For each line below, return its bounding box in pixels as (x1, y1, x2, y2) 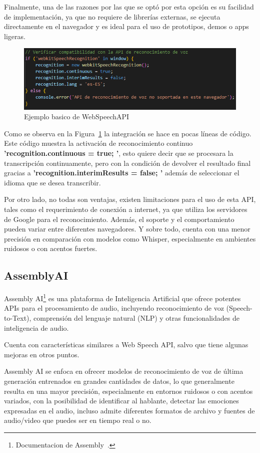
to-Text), (4, 313, 31, 323)
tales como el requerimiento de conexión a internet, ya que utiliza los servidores (4, 204, 247, 214)
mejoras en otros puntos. (4, 349, 79, 359)
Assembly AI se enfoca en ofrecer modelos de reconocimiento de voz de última (4, 366, 243, 376)
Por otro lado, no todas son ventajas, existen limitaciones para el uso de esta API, (4, 194, 256, 204)
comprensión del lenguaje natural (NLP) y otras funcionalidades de (33, 313, 239, 323)
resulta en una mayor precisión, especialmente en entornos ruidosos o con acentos (4, 385, 253, 396)
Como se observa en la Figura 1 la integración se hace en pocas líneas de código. (4, 128, 251, 138)
